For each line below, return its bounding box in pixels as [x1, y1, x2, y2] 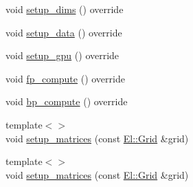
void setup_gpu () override [5, 48, 120, 63]
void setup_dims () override [5, 2, 124, 16]
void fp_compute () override [5, 71, 125, 85]
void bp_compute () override [5, 94, 128, 109]
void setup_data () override [5, 25, 122, 39]
